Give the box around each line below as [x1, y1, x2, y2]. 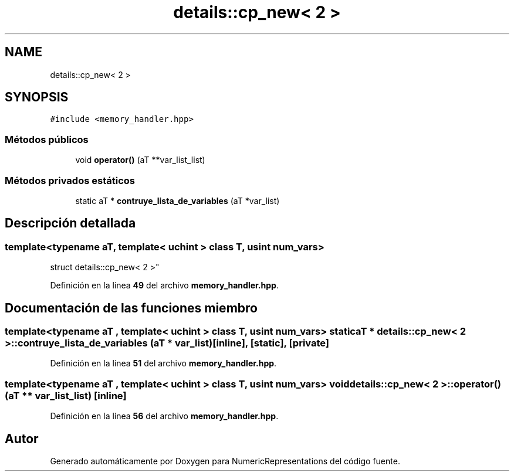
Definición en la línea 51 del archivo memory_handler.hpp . [50, 358, 277, 369]
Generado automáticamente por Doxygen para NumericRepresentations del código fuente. [50, 455, 400, 466]
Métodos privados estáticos [5, 174, 135, 186]
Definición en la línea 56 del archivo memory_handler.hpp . [50, 411, 279, 421]
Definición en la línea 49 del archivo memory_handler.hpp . [50, 280, 279, 291]
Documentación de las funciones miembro [5, 300, 258, 315]
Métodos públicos [5, 133, 89, 145]
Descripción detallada [5, 216, 136, 231]
